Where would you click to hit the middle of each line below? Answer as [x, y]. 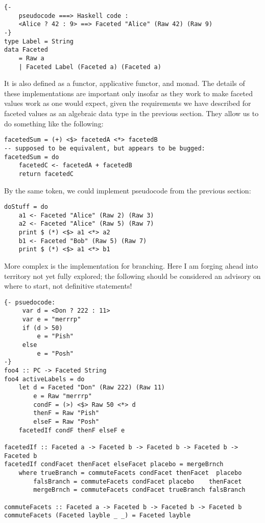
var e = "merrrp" [52, 320]
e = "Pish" [55, 336]
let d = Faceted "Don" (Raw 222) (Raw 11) [92, 388]
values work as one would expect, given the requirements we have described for [128, 103]
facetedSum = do [32, 157]
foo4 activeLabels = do [44, 379]
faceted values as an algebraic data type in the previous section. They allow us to [131, 113]
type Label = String [39, 41]
